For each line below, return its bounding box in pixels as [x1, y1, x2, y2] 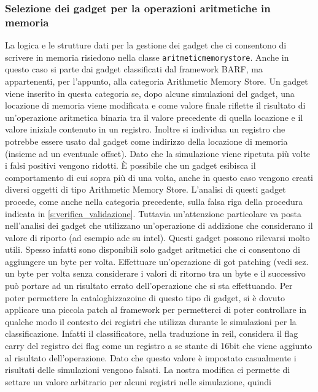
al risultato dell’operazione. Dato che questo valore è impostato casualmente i [5, 351, 297, 364]
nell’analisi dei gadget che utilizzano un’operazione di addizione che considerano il [5, 219, 313, 232]
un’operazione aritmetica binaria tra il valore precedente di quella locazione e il [5, 110, 303, 123]
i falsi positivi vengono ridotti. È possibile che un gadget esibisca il [5, 159, 256, 172]
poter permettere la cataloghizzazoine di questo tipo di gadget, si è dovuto [5, 291, 285, 304]
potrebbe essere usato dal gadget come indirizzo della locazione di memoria [5, 134, 288, 147]
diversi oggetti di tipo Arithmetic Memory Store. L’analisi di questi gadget [5, 183, 286, 196]
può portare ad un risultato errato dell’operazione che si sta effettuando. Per [5, 279, 293, 292]
